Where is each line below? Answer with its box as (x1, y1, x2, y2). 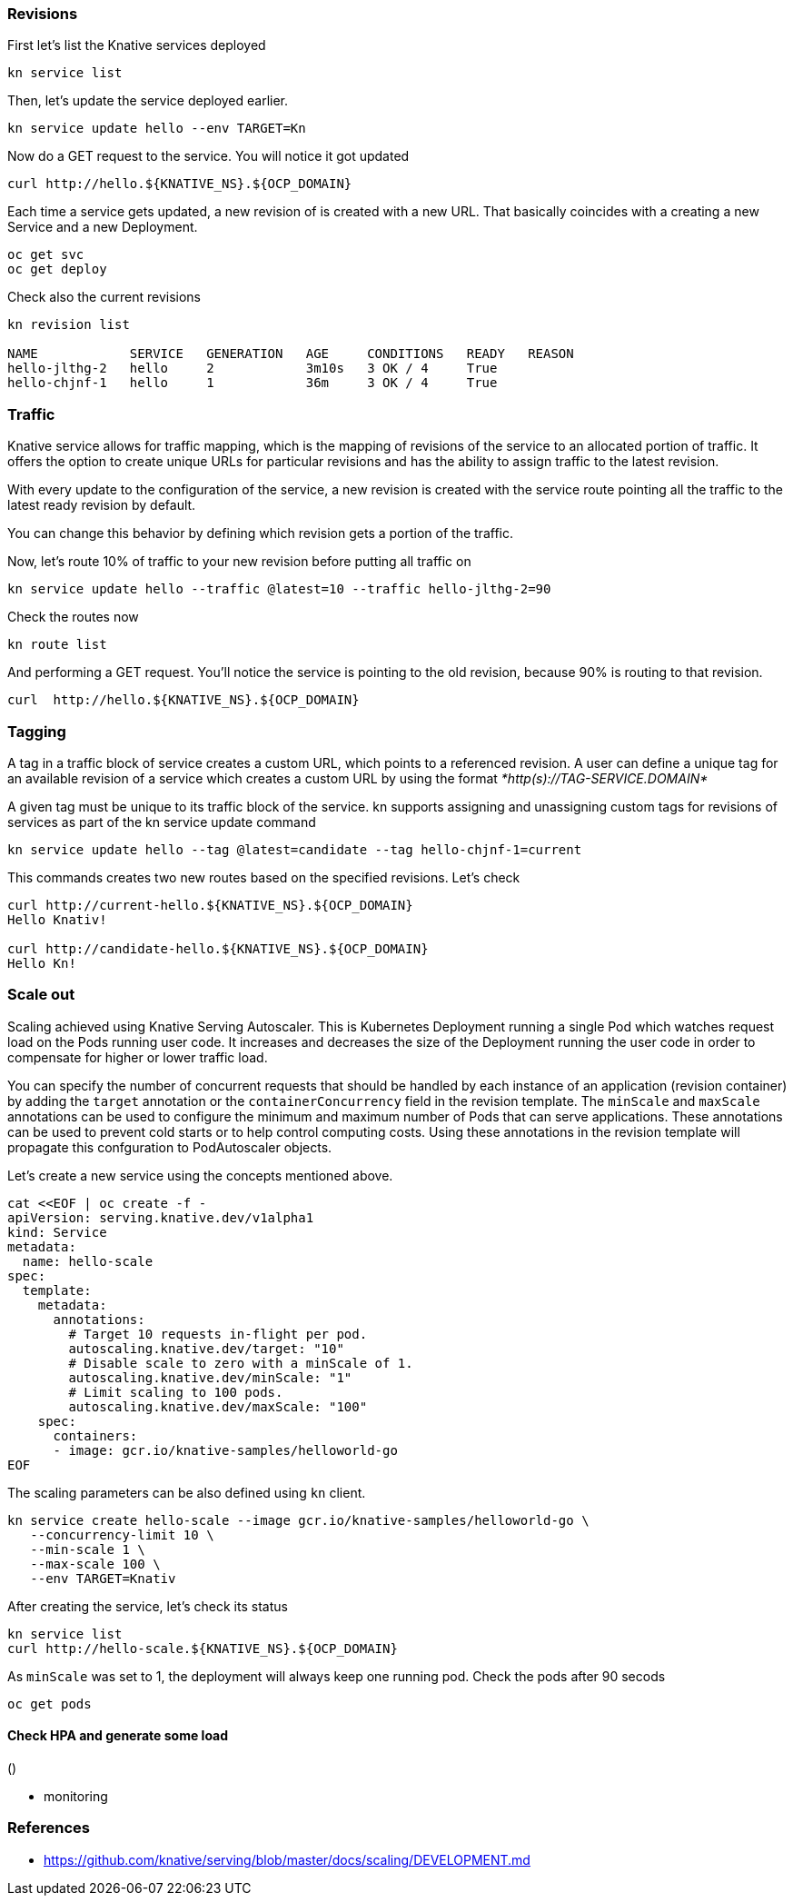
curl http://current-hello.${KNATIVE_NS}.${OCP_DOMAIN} (7, 897, 413, 912)
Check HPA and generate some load (7, 1728, 229, 1744)
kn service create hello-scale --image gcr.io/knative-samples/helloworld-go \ (7, 1512, 590, 1528)
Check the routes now (7, 609, 139, 625)
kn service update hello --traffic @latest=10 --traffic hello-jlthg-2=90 (7, 582, 551, 597)
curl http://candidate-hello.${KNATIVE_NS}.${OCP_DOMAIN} (7, 941, 429, 956)
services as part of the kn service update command (7, 813, 316, 830)
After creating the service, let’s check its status (7, 1598, 288, 1614)
